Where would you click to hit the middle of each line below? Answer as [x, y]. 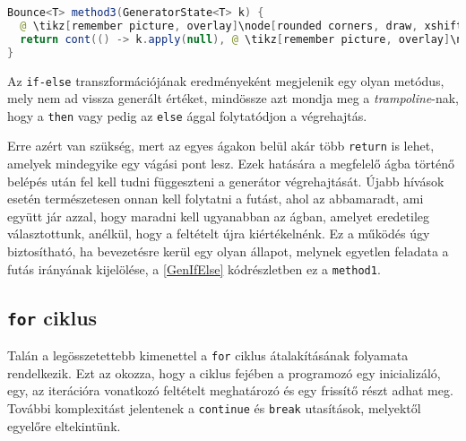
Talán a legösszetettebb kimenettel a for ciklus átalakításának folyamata [208, 355]
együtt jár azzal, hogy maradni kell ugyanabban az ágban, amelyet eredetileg [219, 216]
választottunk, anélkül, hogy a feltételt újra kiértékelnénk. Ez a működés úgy [219, 233]
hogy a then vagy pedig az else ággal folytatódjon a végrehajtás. [187, 115]
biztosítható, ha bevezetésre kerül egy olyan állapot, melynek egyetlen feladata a [228, 251]
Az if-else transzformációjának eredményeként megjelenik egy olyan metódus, [226, 80]
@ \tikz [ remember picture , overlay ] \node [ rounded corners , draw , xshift [242, 26]
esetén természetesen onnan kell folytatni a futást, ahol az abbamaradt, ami [216, 199]
